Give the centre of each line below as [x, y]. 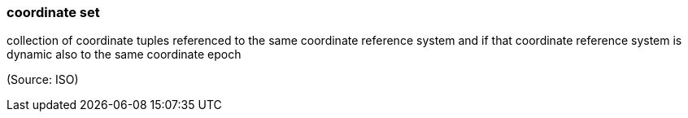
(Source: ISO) [43, 80]
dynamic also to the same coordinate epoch [124, 55]
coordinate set [53, 12]
